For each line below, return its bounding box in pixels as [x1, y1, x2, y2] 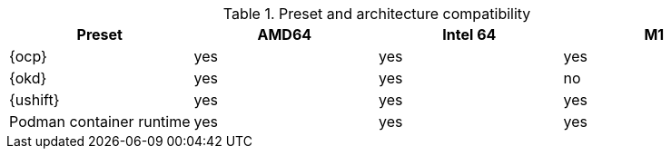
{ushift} [9, 91, 60, 109]
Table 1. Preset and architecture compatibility [222, 5, 531, 23]
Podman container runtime [9, 112, 191, 131]
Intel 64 [442, 25, 497, 44]
